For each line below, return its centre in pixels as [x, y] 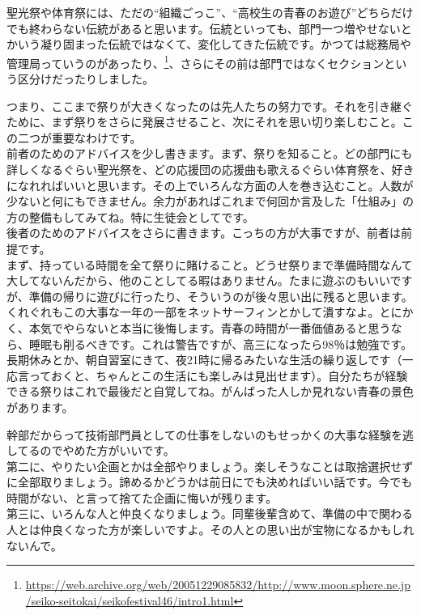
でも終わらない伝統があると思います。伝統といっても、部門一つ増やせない [204, 28]
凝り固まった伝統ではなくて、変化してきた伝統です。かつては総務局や [225, 44]
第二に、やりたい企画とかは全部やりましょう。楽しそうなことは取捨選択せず [210, 466]
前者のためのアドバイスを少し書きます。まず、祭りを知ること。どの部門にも [210, 153]
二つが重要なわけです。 [79, 137]
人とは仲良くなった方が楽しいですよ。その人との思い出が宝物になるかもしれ [210, 530]
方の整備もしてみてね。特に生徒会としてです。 [130, 216]
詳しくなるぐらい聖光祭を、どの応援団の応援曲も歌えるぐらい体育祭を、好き [210, 169]
